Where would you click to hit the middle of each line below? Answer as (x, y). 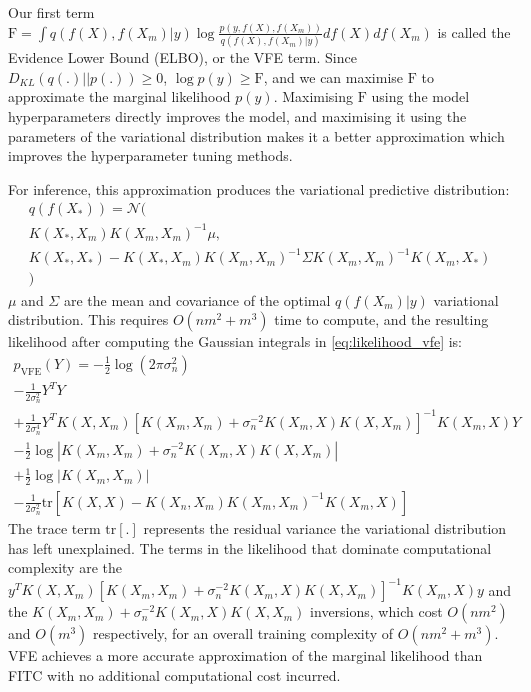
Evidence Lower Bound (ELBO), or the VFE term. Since (182, 57)
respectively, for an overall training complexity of (243, 633)
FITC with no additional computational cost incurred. (174, 674)
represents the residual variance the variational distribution (325, 527)
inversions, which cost (376, 611)
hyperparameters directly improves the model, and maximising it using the (237, 116)
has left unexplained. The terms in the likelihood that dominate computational (250, 547)
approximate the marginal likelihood (119, 96)
